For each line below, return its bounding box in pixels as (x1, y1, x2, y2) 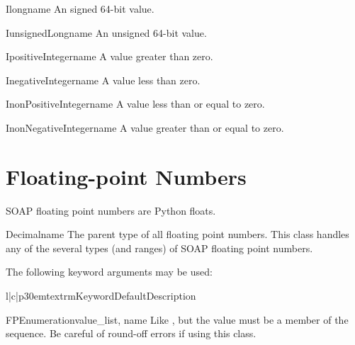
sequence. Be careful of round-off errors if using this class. (6, 326, 257, 341)
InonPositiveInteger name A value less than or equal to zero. (6, 96, 265, 111)
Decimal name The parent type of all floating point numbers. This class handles (6, 227, 349, 242)
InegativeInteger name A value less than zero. (6, 72, 201, 87)
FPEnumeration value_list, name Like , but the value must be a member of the (6, 312, 349, 327)
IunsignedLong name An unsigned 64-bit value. (6, 25, 207, 40)
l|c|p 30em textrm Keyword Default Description (6, 288, 196, 303)
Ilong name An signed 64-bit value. (6, 1, 154, 16)
